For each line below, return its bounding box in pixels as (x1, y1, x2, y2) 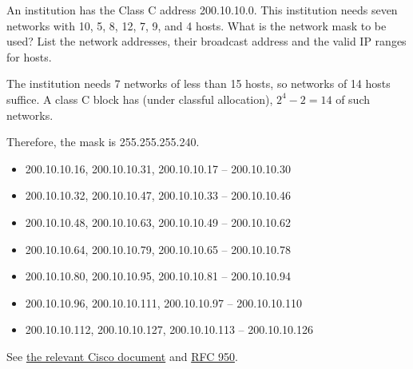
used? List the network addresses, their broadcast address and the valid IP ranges (6, 33, 407, 50)
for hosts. (6, 48, 52, 65)
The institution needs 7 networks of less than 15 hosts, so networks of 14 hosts (6, 75, 391, 92)
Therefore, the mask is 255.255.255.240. (6, 133, 200, 150)
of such (336, 90, 371, 107)
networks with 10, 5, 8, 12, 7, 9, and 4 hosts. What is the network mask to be (6, 17, 387, 34)
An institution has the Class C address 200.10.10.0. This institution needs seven (6, 2, 398, 18)
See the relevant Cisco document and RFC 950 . (6, 347, 238, 364)
